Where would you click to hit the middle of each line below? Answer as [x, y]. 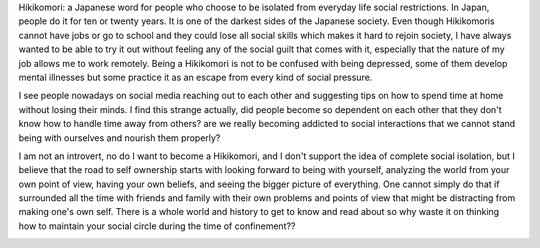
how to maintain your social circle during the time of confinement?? [157, 226]
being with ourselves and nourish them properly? [119, 137]
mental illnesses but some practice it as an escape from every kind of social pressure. [195, 77]
